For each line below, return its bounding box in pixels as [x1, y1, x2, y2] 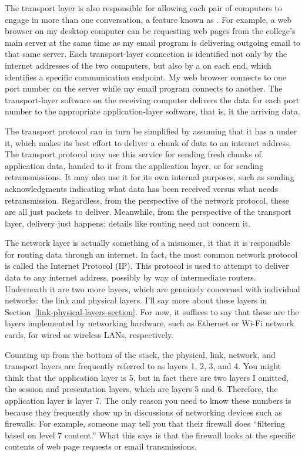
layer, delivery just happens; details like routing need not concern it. [5, 217, 251, 229]
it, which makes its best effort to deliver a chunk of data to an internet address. [5, 136, 291, 148]
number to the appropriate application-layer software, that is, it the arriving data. [5, 105, 300, 117]
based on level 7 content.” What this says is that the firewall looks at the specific [5, 428, 296, 441]
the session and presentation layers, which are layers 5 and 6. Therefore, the [5, 383, 278, 395]
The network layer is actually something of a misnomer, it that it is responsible [5, 237, 290, 249]
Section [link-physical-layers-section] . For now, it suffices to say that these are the [5, 305, 299, 317]
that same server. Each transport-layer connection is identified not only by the [5, 48, 287, 60]
